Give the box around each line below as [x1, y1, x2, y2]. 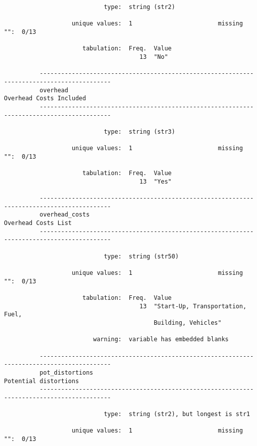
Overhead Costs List [4, 220, 72, 227]
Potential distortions [4, 377, 79, 385]
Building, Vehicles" [153, 319, 222, 326]
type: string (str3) [104, 128, 175, 135]
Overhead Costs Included [4, 95, 86, 102]
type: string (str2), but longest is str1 [104, 411, 250, 418]
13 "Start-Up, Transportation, [139, 302, 247, 310]
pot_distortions [39, 369, 93, 376]
